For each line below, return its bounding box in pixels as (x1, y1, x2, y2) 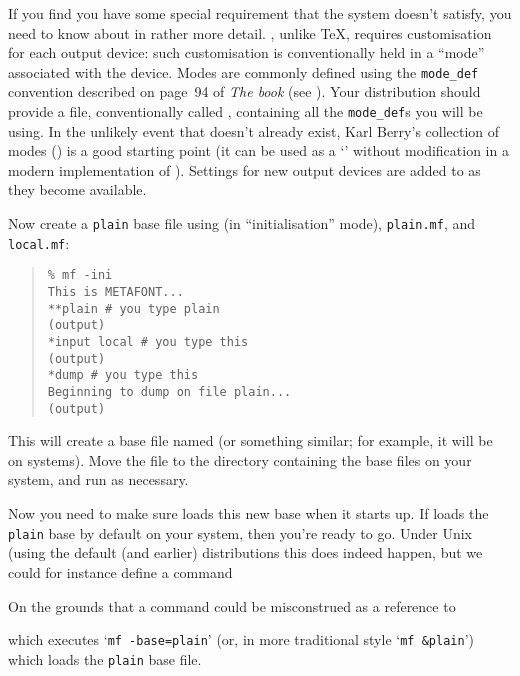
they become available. (8, 179, 147, 200)
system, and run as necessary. (8, 469, 189, 490)
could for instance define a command (8, 561, 233, 582)
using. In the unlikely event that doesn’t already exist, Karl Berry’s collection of (8, 120, 500, 141)
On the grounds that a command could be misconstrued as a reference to (8, 595, 456, 616)
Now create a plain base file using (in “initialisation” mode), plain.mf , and (8, 213, 476, 234)
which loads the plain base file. (8, 648, 202, 669)
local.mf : (8, 232, 70, 253)
